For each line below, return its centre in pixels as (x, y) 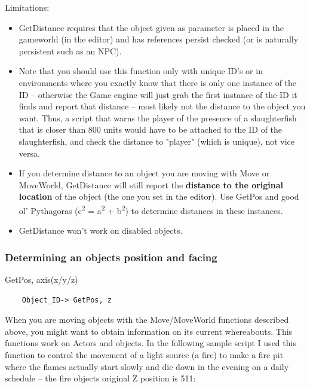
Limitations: (27, 7)
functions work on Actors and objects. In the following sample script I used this (151, 343)
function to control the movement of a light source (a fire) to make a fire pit (144, 354)
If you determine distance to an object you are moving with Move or (144, 173)
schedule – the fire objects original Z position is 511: (100, 378)
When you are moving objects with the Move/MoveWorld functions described (147, 320)
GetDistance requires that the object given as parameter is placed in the (151, 27)
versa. (29, 153)
